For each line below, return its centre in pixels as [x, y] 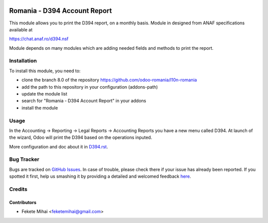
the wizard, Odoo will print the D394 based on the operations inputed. [81, 137]
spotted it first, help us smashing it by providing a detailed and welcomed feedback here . [100, 176]
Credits [18, 189]
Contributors [23, 202]
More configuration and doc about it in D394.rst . [59, 146]
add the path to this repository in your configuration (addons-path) [90, 87]
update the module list [44, 94]
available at [21, 29]
